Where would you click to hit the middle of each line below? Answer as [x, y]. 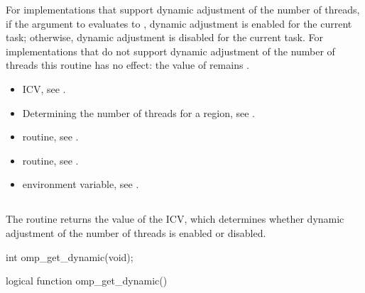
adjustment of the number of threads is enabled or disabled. [136, 232]
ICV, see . [44, 88]
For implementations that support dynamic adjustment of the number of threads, [183, 9]
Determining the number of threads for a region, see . [139, 112]
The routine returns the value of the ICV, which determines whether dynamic [175, 219]
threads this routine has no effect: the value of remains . [128, 65]
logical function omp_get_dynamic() [87, 281]
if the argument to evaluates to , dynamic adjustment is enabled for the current [179, 23]
